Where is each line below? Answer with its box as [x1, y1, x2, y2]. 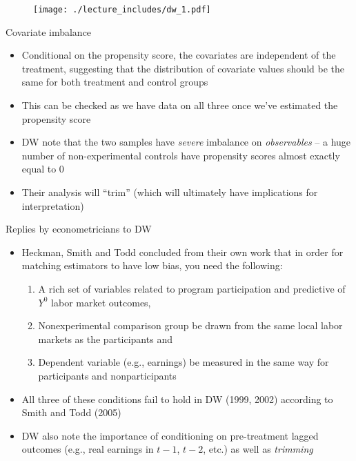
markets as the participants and [38, 331, 172, 346]
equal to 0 [21, 161, 64, 176]
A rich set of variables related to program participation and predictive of [38, 281, 346, 295]
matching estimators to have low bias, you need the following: [21, 258, 283, 273]
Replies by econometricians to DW [6, 222, 152, 236]
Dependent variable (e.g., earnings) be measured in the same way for [38, 355, 329, 369]
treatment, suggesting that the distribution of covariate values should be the [21, 61, 344, 75]
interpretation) [21, 198, 84, 213]
